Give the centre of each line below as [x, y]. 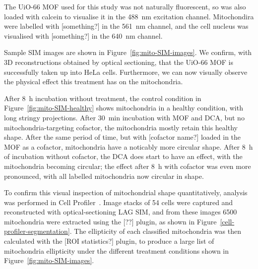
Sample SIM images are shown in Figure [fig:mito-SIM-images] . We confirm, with [128, 52]
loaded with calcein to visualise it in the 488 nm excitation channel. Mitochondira [129, 16]
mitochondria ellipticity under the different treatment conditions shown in [117, 250]
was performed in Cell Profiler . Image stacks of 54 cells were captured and [119, 202]
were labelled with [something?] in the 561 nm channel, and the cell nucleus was [126, 26]
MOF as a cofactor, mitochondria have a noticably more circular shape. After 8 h [129, 146]
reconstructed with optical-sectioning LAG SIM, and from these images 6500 [121, 212]
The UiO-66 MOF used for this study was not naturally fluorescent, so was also [125, 6]
